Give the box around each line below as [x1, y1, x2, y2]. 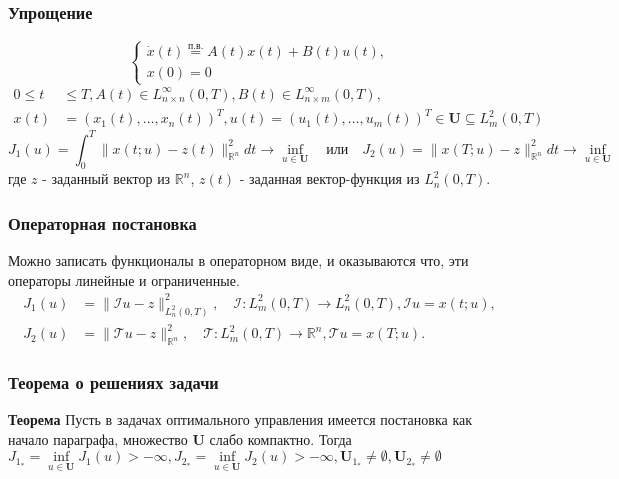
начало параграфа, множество [8, 428, 188, 449]
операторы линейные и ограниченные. [8, 269, 240, 290]
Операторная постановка [8, 210, 197, 235]
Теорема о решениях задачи [8, 370, 219, 394]
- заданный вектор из [42, 168, 171, 189]
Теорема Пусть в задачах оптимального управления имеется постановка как [8, 409, 472, 430]
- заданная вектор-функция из [239, 168, 420, 189]
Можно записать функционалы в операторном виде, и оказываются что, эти [8, 250, 469, 271]
